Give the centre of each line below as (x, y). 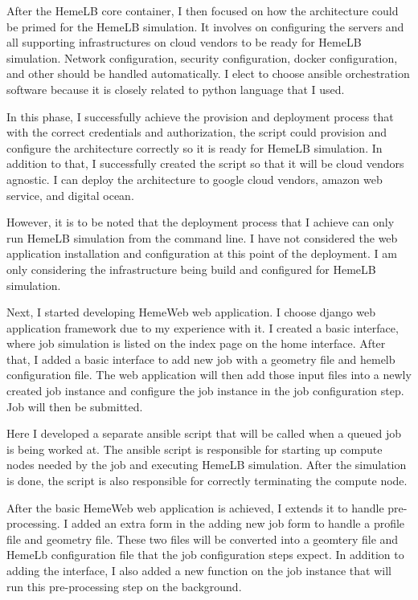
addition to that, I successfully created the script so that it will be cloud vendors (205, 163)
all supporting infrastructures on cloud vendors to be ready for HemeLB (184, 42)
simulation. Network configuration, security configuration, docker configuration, (202, 57)
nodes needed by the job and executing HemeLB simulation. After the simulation (207, 465)
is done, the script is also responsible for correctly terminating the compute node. (207, 481)
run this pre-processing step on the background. (124, 586)
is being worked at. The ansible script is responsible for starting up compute (195, 449)
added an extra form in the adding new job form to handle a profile (238, 523)
